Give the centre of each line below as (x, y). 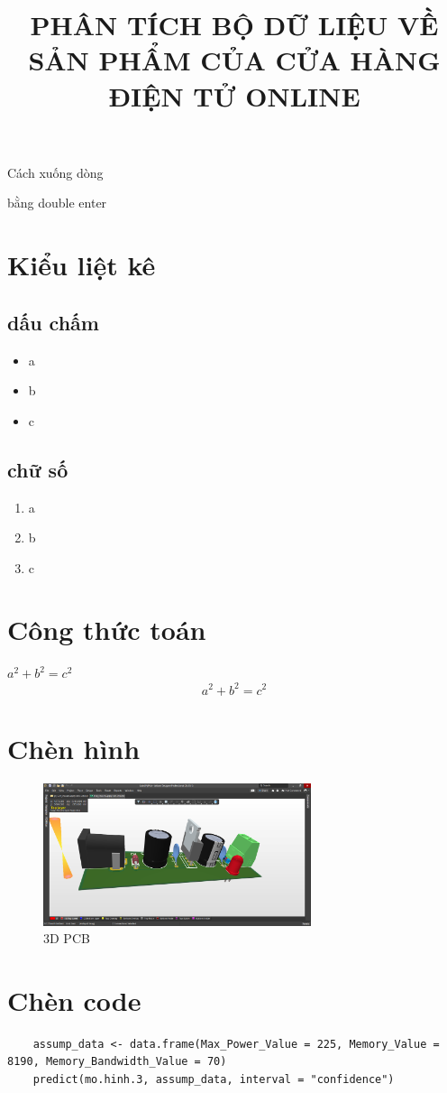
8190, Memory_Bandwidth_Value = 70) (117, 1062)
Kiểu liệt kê (82, 265)
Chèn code (74, 1000)
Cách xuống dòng (55, 172)
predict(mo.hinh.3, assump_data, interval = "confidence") (214, 1080)
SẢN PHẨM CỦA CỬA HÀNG (234, 60)
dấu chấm (53, 322)
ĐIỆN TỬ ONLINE (234, 95)
